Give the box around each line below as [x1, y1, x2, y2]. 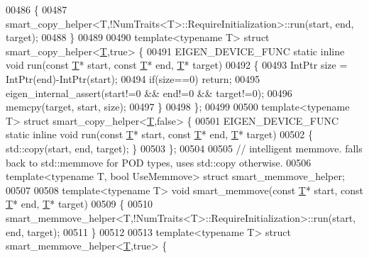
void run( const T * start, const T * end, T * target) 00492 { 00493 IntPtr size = [6, 57, 348, 72]
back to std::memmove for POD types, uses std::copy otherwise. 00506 [6, 155, 312, 169]
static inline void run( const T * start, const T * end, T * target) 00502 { [6, 127, 313, 142]
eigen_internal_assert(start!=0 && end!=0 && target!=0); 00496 [6, 85, 292, 100]
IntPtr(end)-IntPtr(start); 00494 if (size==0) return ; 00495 [6, 71, 260, 86]
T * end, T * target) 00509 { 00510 [6, 196, 153, 211]
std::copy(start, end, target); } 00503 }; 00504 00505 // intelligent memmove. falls [6, 140, 363, 155]
